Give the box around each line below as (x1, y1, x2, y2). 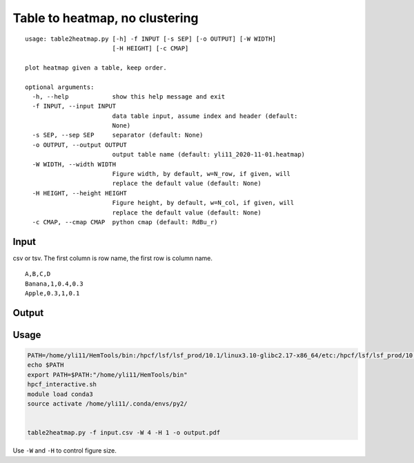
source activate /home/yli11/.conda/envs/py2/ (27, 400, 188, 408)
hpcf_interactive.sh (27, 380, 97, 388)
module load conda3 (27, 390, 93, 398)
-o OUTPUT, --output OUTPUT (32, 141, 128, 148)
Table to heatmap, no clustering (12, 10, 199, 26)
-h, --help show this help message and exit (32, 92, 226, 100)
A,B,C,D (25, 270, 51, 278)
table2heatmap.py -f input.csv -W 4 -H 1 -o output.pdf (27, 428, 221, 437)
